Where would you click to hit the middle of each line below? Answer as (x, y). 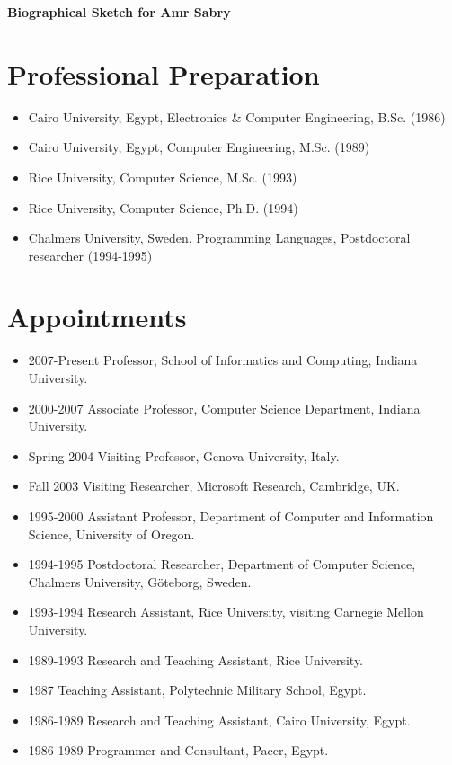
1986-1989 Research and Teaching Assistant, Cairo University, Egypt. (219, 720)
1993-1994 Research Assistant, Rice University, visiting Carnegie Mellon (226, 612)
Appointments (97, 317)
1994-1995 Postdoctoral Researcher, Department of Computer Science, (222, 564)
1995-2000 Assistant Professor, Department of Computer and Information (231, 516)
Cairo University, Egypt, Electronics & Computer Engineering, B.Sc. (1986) (237, 116)
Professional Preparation (164, 73)
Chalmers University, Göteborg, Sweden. (140, 581)
